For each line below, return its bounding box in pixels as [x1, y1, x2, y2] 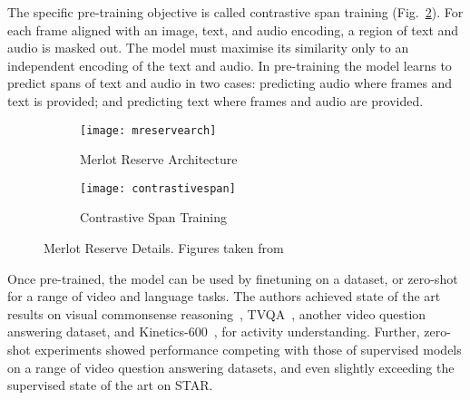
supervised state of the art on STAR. [7, 376, 213, 395]
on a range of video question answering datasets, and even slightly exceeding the [7, 357, 455, 376]
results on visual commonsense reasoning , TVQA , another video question [7, 304, 426, 323]
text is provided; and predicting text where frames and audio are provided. [7, 91, 424, 110]
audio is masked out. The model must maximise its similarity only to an [7, 38, 409, 57]
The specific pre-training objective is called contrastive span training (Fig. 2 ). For [7, 3, 464, 21]
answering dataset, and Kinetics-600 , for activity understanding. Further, [7, 322, 420, 341]
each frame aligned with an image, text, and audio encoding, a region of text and [7, 20, 459, 39]
